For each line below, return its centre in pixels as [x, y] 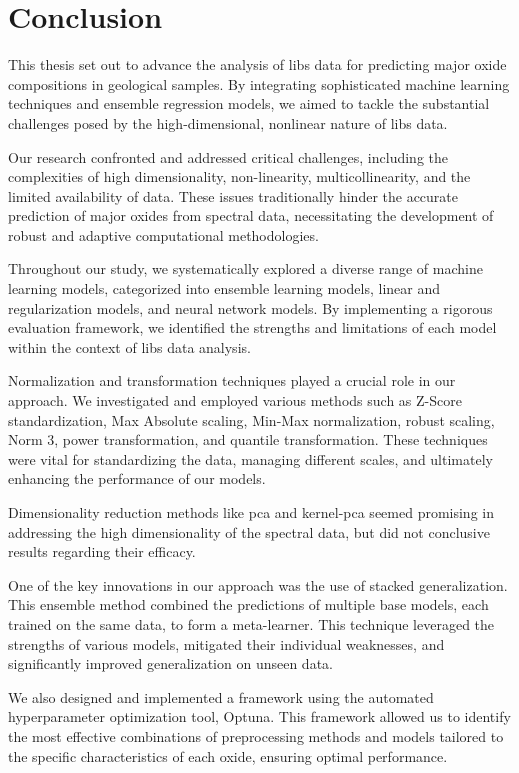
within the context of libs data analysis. [129, 346]
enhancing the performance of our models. [137, 478]
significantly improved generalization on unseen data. [170, 663]
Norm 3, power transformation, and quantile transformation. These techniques [248, 439]
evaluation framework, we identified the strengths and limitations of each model [252, 327]
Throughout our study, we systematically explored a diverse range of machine [245, 268]
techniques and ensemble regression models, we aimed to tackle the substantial [249, 103]
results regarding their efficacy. [102, 551]
